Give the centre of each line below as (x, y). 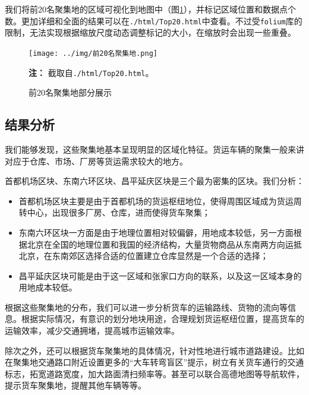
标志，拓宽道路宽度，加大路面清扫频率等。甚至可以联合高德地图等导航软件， (154, 373)
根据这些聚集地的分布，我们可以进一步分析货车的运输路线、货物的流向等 (146, 307)
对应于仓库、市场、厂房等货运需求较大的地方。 (96, 161)
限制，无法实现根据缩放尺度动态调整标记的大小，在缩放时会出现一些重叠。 (150, 32)
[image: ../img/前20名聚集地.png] (93, 53)
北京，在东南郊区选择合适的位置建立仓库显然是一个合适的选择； (144, 256)
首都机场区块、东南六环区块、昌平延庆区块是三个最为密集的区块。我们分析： (154, 181)
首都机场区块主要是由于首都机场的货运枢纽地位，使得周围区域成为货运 (156, 200)
